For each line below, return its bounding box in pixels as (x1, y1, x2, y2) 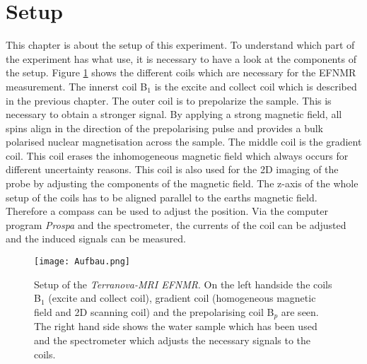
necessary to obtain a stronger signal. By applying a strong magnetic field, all (6, 107, 342, 122)
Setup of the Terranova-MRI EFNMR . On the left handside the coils (34, 276, 332, 291)
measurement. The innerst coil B (6, 78, 148, 93)
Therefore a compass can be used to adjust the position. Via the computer (6, 204, 328, 218)
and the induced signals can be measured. (6, 231, 186, 246)
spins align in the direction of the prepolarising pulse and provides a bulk (6, 120, 323, 135)
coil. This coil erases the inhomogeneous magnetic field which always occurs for (6, 148, 349, 163)
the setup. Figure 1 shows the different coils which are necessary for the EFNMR (6, 65, 356, 80)
